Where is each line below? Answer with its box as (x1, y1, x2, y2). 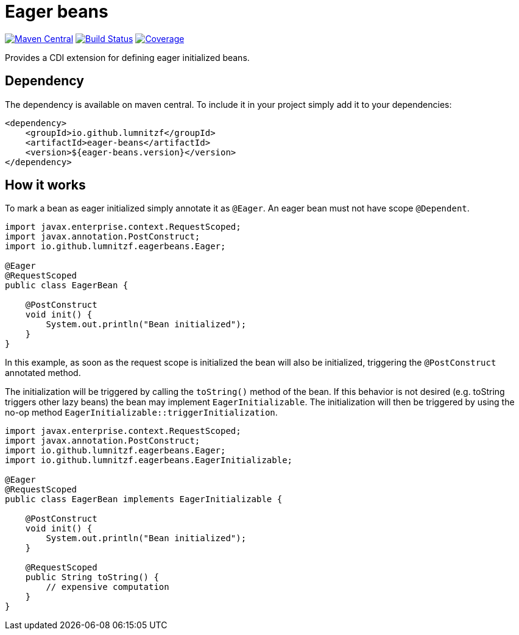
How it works (5, 177, 86, 193)
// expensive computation (46, 582, 169, 592)
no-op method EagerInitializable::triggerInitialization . (5, 407, 278, 418)
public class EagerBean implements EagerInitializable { (5, 494, 283, 505)
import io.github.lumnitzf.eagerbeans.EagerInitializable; (5, 455, 293, 466)
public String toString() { (25, 572, 159, 583)
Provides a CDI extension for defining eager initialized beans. (5, 52, 250, 63)
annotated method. (5, 367, 81, 378)
